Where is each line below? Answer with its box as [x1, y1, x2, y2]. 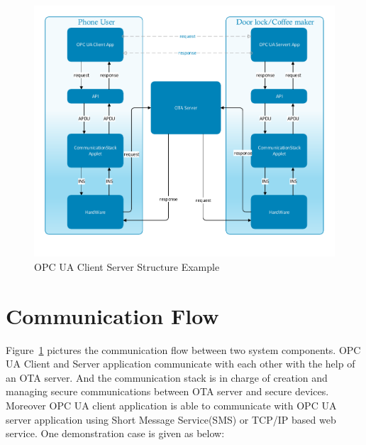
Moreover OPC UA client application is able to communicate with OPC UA [6, 397, 337, 412]
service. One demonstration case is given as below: [6, 426, 225, 441]
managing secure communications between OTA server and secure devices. [6, 384, 329, 399]
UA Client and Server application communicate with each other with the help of [6, 356, 355, 371]
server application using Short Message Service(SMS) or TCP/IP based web [6, 412, 336, 427]
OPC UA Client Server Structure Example [34, 259, 220, 274]
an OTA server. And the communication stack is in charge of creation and [6, 370, 328, 385]
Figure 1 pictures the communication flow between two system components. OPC [6, 342, 361, 357]
